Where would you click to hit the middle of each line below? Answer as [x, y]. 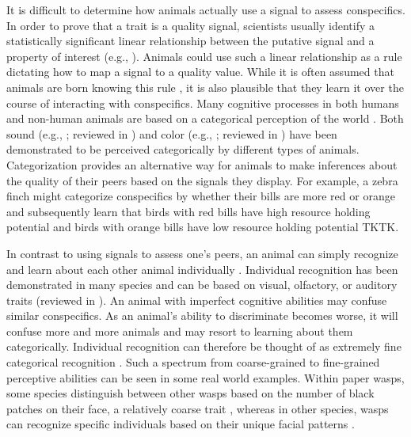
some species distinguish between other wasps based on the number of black [190, 393]
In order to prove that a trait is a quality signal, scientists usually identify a [190, 25]
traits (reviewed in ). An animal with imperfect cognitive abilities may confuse [197, 300]
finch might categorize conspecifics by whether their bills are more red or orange [201, 196]
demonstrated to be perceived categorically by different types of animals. [183, 149]
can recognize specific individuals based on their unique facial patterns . [181, 424]
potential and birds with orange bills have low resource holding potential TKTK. [203, 227]
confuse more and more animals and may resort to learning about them [180, 331]
